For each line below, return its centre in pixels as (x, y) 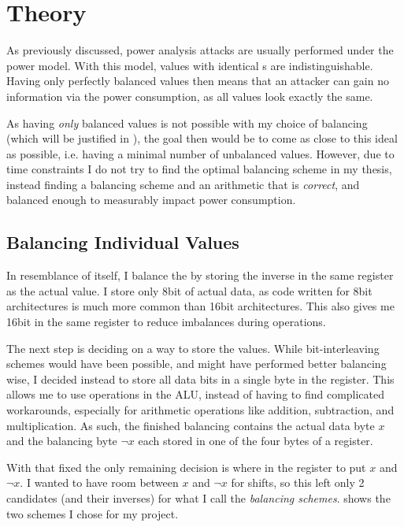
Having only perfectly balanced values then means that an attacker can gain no (198, 81)
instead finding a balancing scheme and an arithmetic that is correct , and (183, 184)
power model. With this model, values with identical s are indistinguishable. (190, 65)
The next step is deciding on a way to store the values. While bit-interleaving (193, 348)
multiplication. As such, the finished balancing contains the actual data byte (191, 425)
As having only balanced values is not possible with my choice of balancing (187, 122)
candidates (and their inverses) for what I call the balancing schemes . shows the (198, 497)
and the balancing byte (62, 441)
